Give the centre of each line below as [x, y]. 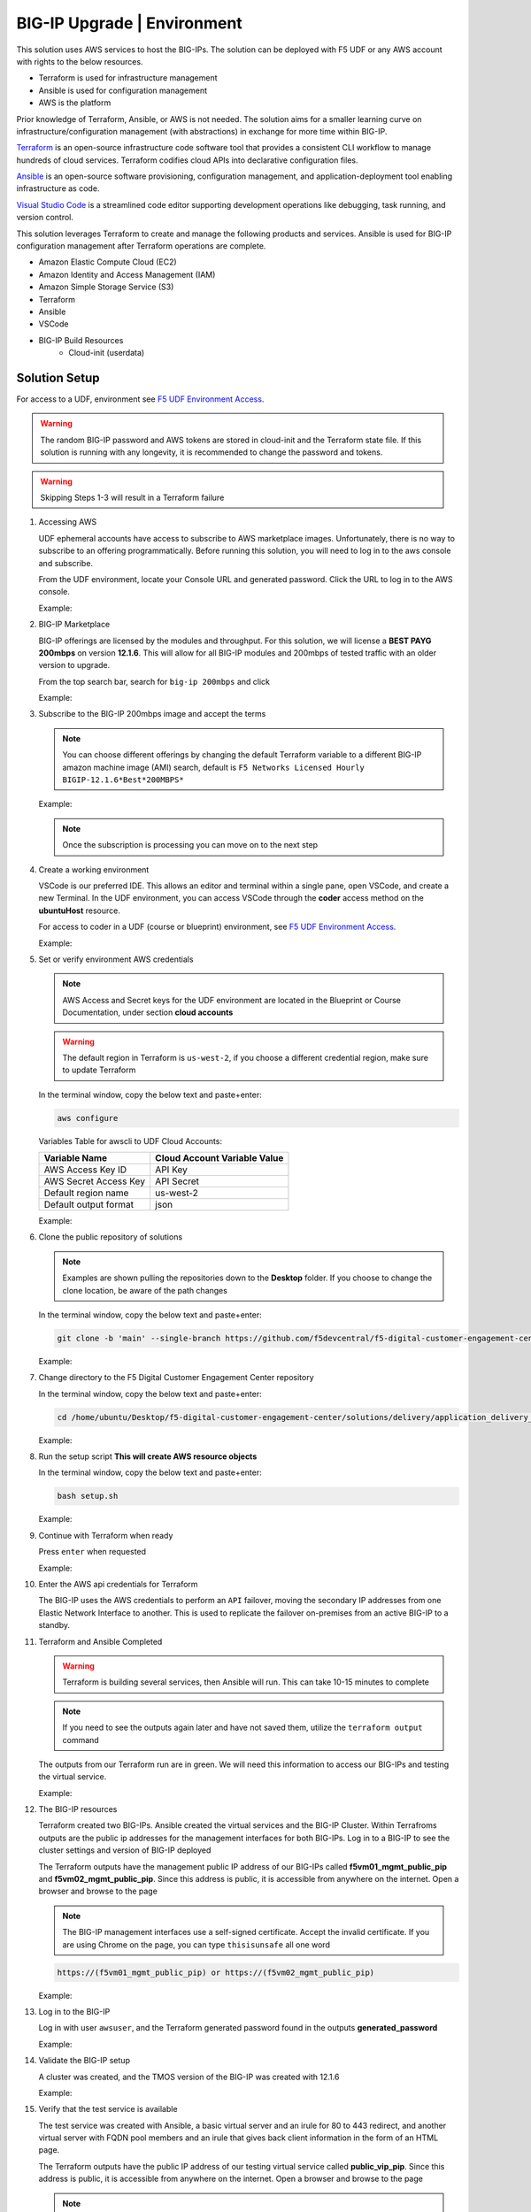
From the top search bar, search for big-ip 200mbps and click [154, 681]
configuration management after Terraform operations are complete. [141, 246]
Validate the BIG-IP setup [84, 2061]
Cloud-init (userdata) [107, 353]
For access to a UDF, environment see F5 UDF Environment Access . [140, 399]
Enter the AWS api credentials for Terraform [118, 1585]
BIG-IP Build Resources [81, 340]
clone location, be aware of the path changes [145, 1290]
